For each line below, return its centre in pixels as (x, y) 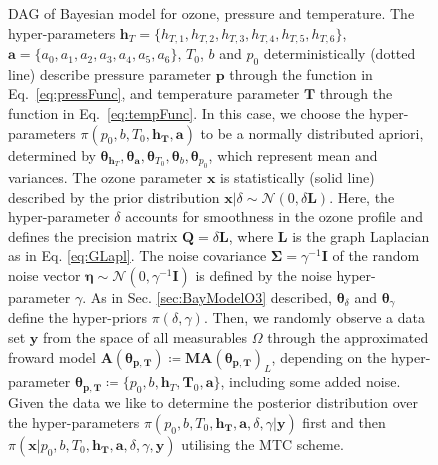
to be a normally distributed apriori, (312, 132)
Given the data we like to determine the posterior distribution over (213, 402)
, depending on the (329, 356)
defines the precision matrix (93, 235)
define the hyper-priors (78, 317)
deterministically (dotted (339, 53)
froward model (52, 356)
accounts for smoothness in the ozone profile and (274, 216)
